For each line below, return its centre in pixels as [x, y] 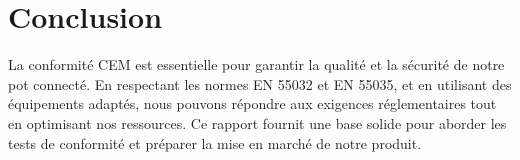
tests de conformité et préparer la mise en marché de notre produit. [215, 142]
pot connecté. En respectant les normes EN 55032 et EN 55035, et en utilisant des [260, 83]
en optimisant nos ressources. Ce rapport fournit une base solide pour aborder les [257, 122]
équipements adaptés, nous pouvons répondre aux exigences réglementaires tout [252, 103]
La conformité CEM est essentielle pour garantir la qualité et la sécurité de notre [256, 64]
